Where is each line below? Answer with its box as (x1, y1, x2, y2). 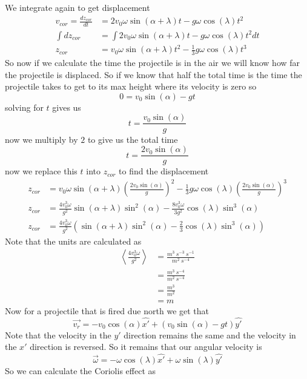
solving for (5, 101, 44, 113)
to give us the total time (87, 133, 178, 145)
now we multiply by (5, 133, 78, 145)
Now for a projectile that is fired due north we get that (5, 304, 210, 317)
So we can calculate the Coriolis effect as (5, 364, 156, 377)
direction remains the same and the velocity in (124, 328, 296, 341)
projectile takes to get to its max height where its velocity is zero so (5, 80, 257, 93)
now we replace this (5, 165, 78, 177)
